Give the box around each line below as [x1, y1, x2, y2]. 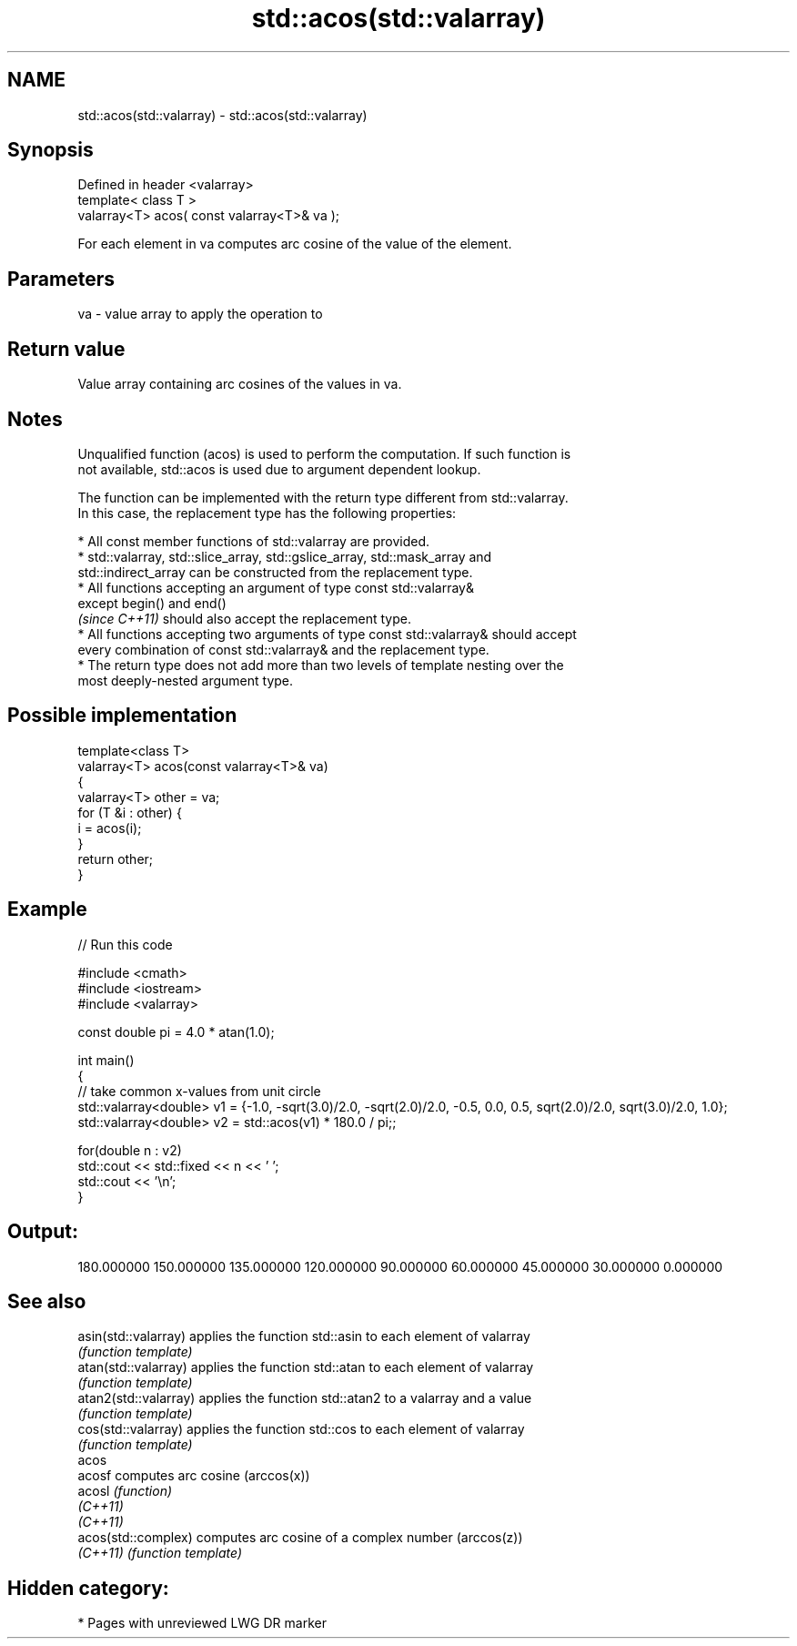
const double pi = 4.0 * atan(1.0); [77, 1023, 275, 1040]
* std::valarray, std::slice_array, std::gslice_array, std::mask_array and [77, 548, 492, 564]
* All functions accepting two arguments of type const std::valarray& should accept [77, 625, 577, 642]
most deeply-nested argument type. [77, 672, 294, 688]
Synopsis [7, 138, 94, 162]
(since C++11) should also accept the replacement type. [77, 610, 411, 626]
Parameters [7, 267, 115, 290]
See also [7, 1289, 86, 1313]
